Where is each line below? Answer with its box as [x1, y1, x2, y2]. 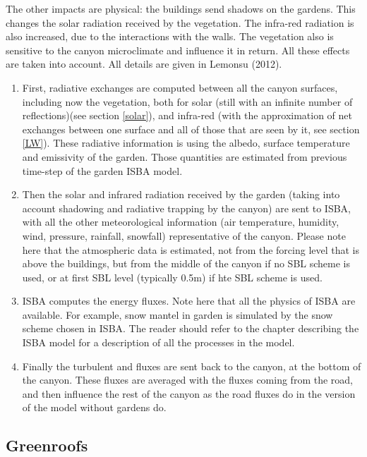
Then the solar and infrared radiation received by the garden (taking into [22, 187, 340, 202]
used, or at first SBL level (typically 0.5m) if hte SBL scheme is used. [22, 269, 323, 284]
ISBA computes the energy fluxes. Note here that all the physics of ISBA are [22, 293, 356, 308]
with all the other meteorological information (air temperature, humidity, [22, 214, 339, 229]
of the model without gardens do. [22, 400, 167, 415]
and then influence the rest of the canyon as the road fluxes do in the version [22, 386, 356, 401]
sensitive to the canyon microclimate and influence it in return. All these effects [6, 42, 350, 57]
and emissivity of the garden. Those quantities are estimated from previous [22, 149, 347, 164]
